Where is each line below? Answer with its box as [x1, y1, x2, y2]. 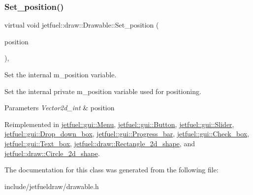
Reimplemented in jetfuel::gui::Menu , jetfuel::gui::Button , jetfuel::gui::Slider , [4, 119, 234, 129]
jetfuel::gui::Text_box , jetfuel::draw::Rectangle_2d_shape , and [4, 138, 195, 148]
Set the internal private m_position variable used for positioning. [4, 86, 201, 96]
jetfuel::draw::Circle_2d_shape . [4, 148, 100, 158]
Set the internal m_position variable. [4, 69, 117, 79]
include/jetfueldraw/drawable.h [4, 181, 99, 191]
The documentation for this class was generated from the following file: [4, 164, 219, 175]
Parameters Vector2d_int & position [4, 102, 115, 113]
